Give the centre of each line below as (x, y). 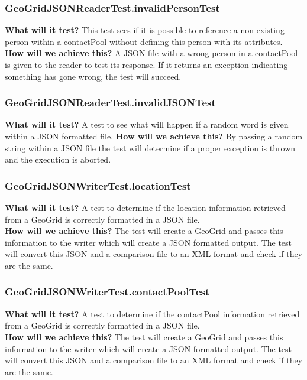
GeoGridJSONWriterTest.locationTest (98, 185)
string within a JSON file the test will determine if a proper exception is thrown (150, 147)
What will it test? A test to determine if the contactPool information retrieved (152, 314)
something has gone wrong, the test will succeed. (93, 76)
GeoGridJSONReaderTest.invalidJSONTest (110, 103)
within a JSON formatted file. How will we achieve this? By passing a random (154, 136)
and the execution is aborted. (58, 159)
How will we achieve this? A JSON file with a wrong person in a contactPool (151, 53)
